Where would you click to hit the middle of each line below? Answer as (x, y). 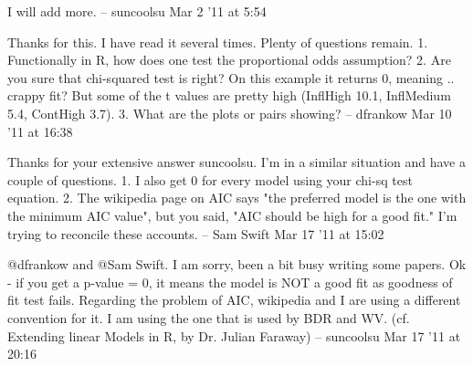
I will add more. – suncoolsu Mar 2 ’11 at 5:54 (137, 11)
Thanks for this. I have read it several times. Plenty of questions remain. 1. (218, 42)
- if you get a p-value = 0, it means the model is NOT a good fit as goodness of (230, 282)
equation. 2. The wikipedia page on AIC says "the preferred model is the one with (237, 198)
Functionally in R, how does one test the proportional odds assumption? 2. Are (229, 60)
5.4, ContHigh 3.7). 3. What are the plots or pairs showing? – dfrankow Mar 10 (230, 113)
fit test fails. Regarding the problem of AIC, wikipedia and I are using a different (234, 300)
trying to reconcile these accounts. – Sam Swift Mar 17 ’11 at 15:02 (196, 233)
